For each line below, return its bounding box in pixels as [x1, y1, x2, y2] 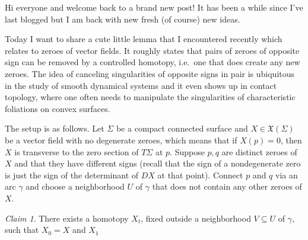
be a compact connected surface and [116, 122, 248, 135]
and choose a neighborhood [26, 180, 125, 193]
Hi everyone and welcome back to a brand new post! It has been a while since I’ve [5, 1, 303, 13]
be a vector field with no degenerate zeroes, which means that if [5, 133, 237, 146]
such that [5, 223, 39, 236]
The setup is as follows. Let [5, 122, 104, 135]
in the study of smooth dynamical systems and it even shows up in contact [5, 79, 277, 91]
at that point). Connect [157, 168, 243, 181]
